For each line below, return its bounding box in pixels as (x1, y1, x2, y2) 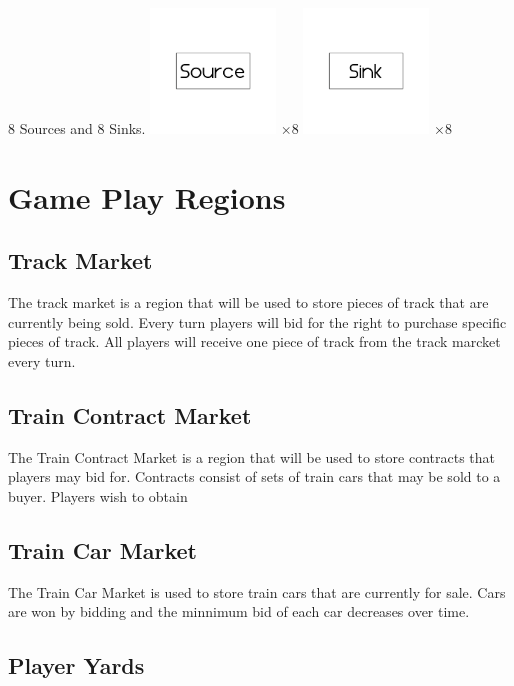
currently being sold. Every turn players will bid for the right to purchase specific (8, 311, 507, 332)
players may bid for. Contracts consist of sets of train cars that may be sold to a (8, 466, 501, 487)
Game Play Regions (8, 176, 286, 217)
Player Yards (8, 650, 145, 681)
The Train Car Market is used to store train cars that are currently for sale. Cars (8, 581, 506, 602)
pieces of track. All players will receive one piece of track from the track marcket (8, 331, 501, 352)
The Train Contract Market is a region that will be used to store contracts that (8, 446, 496, 467)
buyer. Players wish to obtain (8, 485, 188, 506)
